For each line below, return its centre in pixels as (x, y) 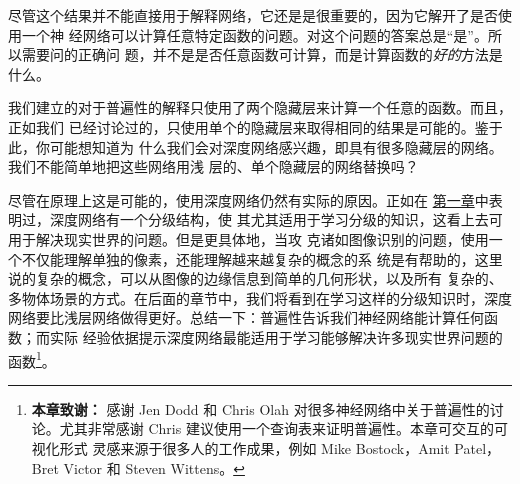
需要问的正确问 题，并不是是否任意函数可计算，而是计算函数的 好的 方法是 (262, 54)
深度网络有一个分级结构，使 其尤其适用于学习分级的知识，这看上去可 (276, 219)
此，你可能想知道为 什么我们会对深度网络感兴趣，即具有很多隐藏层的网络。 (255, 146)
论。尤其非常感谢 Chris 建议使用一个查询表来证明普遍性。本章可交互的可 (269, 428)
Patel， (477, 447)
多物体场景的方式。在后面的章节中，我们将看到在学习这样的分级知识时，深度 (260, 297)
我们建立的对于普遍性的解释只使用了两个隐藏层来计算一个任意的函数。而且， (260, 107)
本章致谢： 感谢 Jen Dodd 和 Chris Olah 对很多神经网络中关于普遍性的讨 (267, 408)
